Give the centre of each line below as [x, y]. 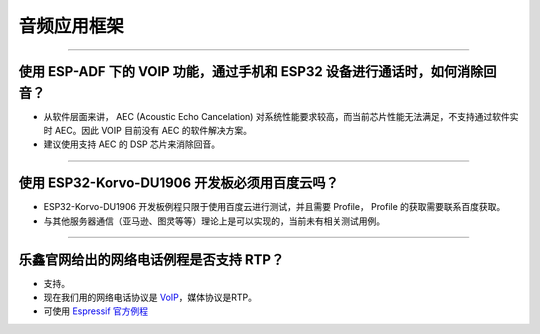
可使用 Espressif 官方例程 [96, 311]
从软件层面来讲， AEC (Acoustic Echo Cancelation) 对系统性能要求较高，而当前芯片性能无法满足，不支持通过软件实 [281, 116]
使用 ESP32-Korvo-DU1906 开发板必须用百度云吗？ [178, 183]
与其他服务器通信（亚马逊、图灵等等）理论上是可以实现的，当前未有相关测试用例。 [214, 221]
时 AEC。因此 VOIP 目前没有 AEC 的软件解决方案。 [147, 131]
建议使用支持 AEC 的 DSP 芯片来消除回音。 [132, 144]
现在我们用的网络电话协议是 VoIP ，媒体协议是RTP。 [150, 297]
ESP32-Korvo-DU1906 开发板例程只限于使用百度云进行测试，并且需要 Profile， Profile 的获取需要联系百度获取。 [274, 207]
